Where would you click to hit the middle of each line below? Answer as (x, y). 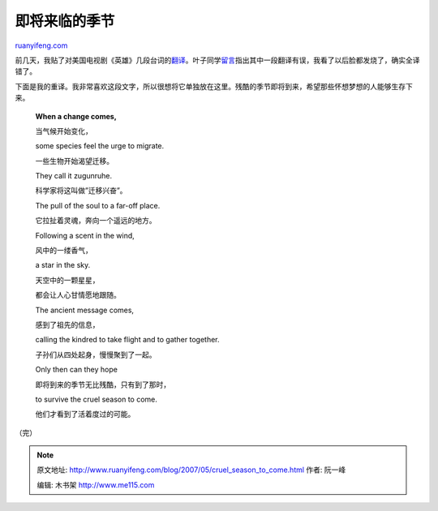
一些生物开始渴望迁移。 (74, 161)
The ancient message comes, (84, 310)
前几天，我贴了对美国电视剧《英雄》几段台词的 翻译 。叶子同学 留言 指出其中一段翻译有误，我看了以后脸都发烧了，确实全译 (217, 60)
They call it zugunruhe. (74, 176)
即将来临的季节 (65, 21)
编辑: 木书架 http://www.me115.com (96, 485)
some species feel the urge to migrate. (100, 146)
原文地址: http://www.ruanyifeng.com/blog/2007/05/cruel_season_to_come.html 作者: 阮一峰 (191, 470)
